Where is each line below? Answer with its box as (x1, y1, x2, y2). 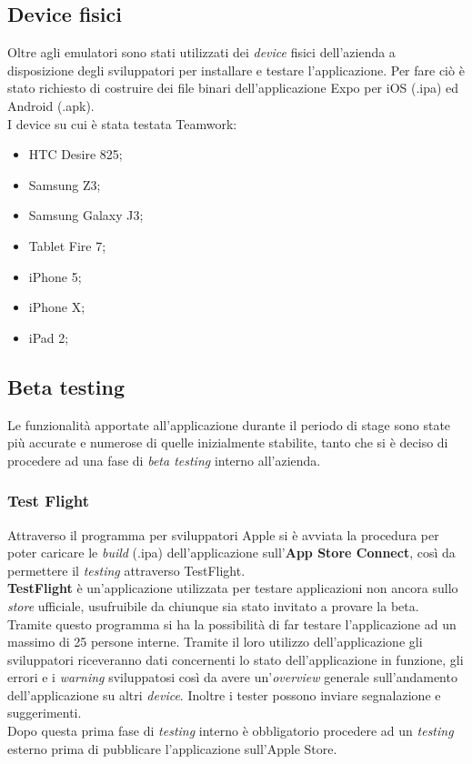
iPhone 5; (28, 266, 82, 286)
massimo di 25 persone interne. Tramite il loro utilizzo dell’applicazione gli (7, 632, 423, 651)
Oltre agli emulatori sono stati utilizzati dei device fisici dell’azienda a (7, 43, 396, 62)
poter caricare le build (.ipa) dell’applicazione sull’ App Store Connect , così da (7, 543, 456, 562)
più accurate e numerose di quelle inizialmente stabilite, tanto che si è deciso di (7, 433, 448, 452)
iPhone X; (28, 297, 85, 317)
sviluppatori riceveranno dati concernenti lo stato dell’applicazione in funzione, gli (7, 649, 464, 668)
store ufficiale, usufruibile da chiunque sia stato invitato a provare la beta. (7, 596, 419, 615)
